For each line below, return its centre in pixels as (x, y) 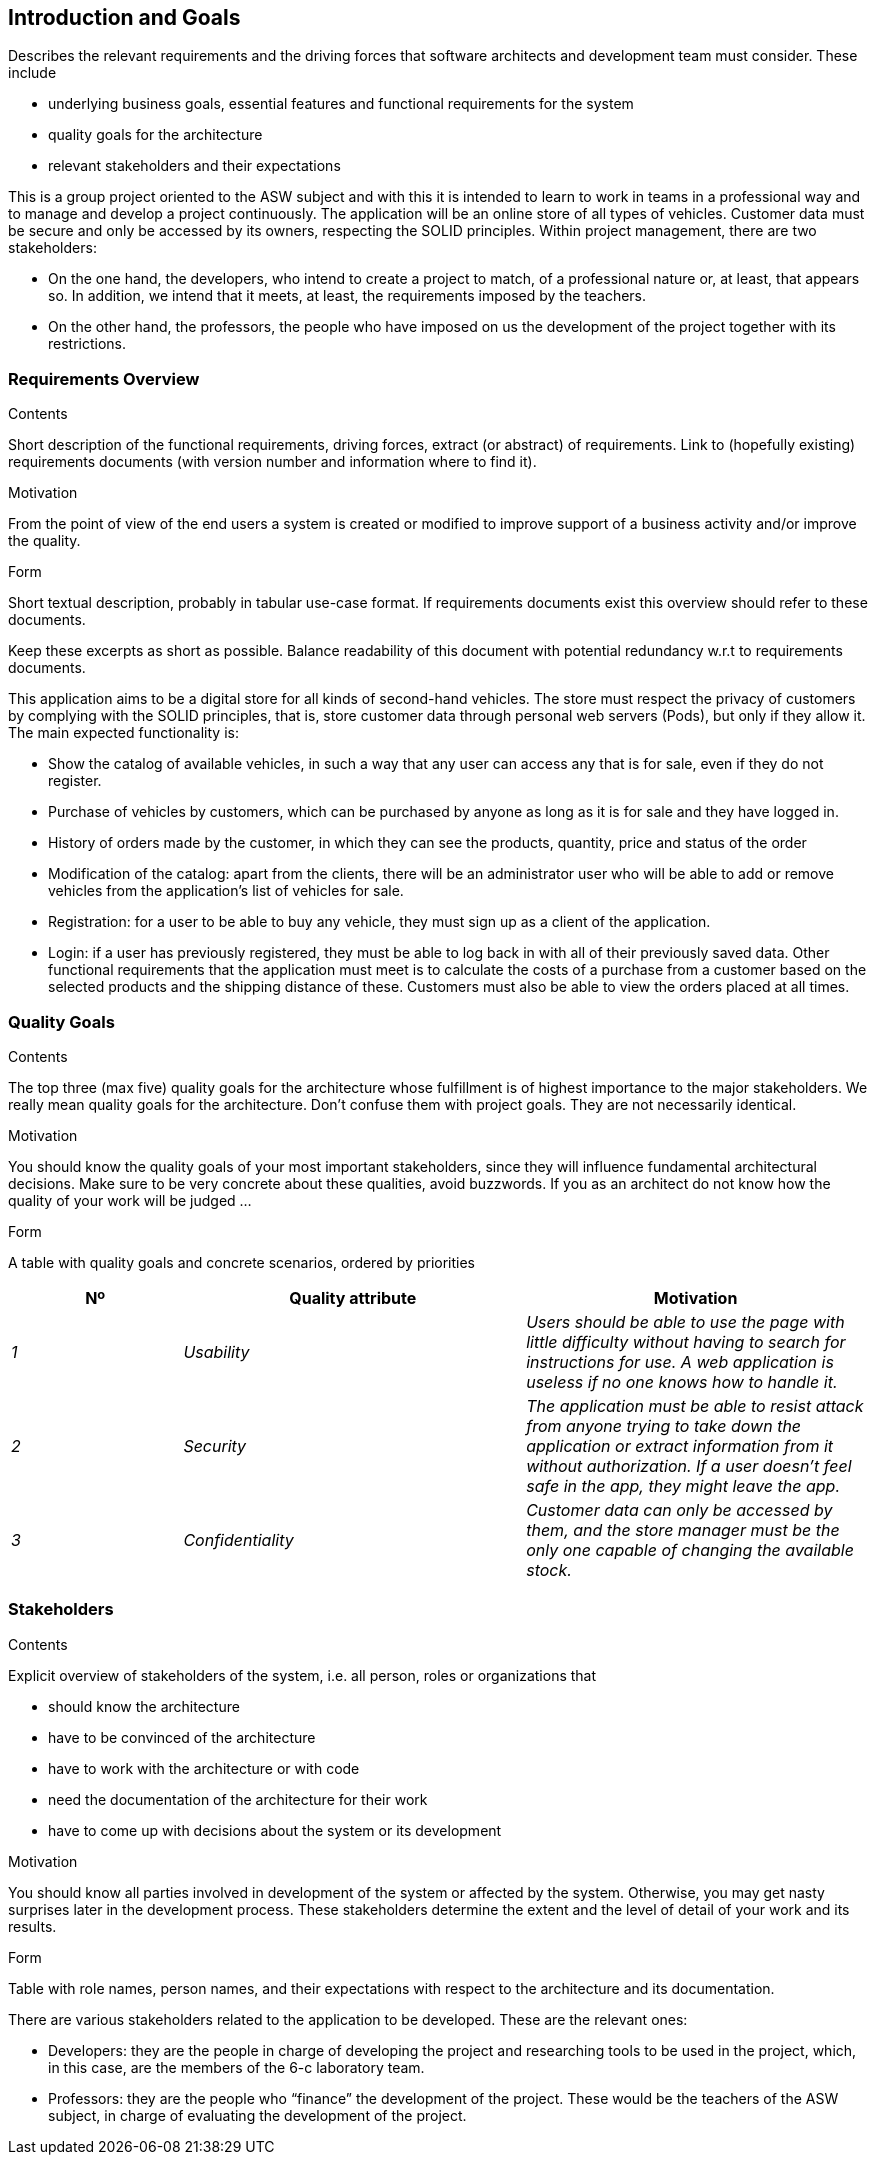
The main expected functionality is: (123, 733)
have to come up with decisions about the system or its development (275, 1830)
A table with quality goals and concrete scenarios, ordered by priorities (242, 1262)
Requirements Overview (104, 378)
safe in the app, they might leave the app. (683, 1485)
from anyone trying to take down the (664, 1425)
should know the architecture (144, 1706)
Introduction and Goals (124, 17)
